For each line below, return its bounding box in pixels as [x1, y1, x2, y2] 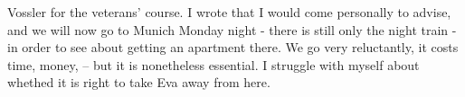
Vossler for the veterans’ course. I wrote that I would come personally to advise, [7, 3, 451, 21]
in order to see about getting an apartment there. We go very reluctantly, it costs [7, 38, 459, 57]
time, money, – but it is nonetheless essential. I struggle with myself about [7, 55, 420, 74]
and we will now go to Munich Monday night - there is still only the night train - [7, 20, 457, 39]
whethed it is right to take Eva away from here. [7, 73, 270, 92]
